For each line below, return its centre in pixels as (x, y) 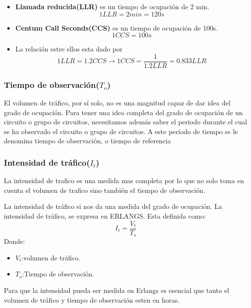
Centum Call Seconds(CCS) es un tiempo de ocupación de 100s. (117, 27)
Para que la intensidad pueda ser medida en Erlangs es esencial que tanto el (117, 290)
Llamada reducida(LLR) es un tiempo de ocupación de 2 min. (112, 6)
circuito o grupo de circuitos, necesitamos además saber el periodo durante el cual (125, 122)
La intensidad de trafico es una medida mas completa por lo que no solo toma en (124, 180)
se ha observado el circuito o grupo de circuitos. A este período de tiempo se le (121, 131)
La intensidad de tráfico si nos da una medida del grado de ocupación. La (113, 206)
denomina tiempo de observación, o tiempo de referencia (87, 141)
